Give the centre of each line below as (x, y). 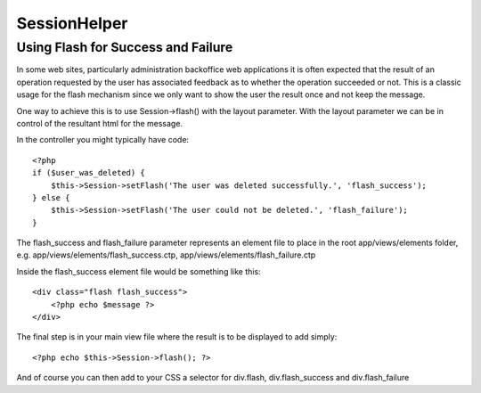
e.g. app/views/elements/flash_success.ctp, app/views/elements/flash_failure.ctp (166, 255)
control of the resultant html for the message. (99, 123)
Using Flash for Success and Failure (125, 47)
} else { (51, 197)
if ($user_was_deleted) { (89, 173)
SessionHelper (72, 23)
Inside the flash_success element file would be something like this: (139, 271)
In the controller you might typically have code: (103, 140)
